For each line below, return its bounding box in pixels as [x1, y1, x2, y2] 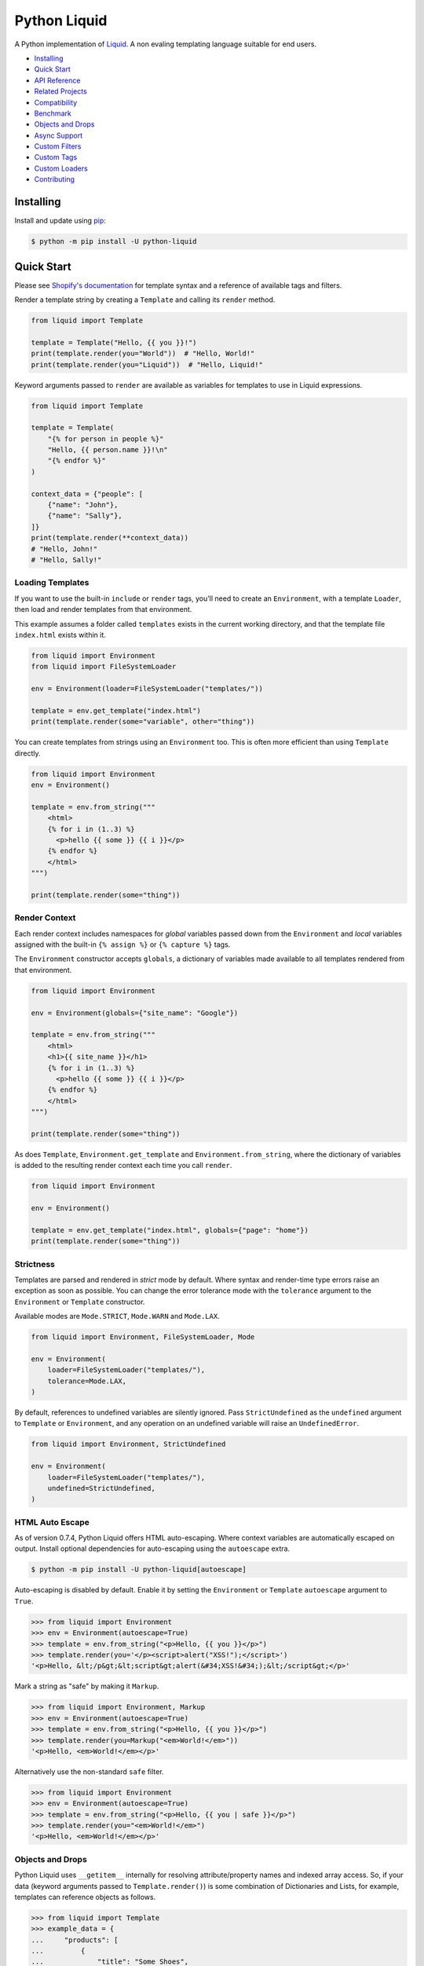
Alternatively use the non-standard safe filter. [14, 1766, 164, 1776]
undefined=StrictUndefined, [47, 1483, 156, 1493]
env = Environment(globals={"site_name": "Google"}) [31, 1008, 239, 1018]
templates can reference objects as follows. [14, 1892, 156, 1902]
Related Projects [34, 87, 88, 96]
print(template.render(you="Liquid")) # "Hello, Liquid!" [31, 360, 263, 369]
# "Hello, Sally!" [31, 555, 102, 564]
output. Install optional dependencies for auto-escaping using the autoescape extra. [14, 1544, 291, 1553]
